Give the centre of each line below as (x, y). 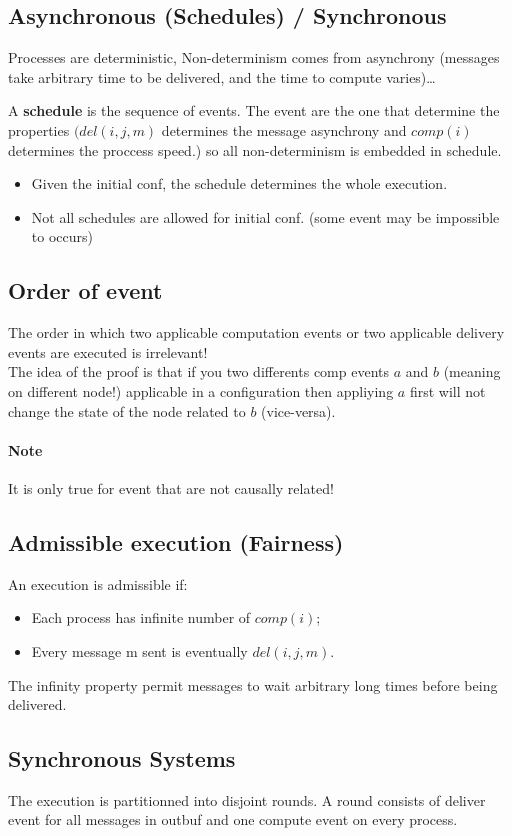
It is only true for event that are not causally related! (171, 487)
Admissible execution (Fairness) (176, 541)
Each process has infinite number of (141, 617)
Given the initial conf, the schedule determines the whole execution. (239, 183)
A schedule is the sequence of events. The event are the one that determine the (254, 110)
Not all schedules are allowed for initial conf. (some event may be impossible (265, 216)
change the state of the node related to (127, 410)
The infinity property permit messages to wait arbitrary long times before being (253, 684)
